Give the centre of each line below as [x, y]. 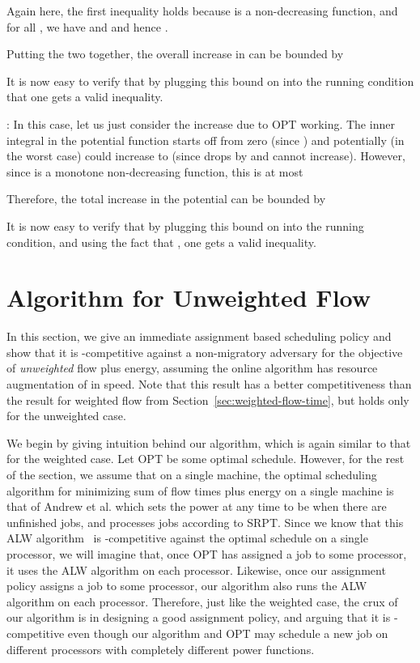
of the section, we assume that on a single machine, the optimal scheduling [192, 474]
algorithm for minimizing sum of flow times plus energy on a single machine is [200, 490]
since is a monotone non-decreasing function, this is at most [155, 171]
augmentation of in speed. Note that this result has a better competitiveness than [209, 384]
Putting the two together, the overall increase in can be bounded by [175, 54]
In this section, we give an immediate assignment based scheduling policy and [199, 336]
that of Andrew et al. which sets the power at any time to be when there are [197, 506]
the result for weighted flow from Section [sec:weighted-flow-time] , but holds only [208, 399]
